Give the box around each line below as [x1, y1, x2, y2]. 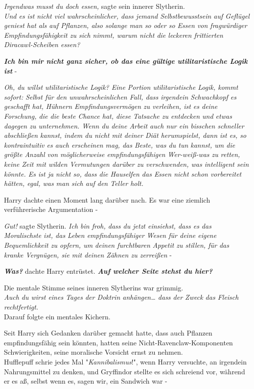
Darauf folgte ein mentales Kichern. [4, 311, 111, 321]
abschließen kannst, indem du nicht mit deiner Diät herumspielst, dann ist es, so [4, 130, 247, 140]
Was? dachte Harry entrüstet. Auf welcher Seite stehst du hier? [4, 266, 213, 276]
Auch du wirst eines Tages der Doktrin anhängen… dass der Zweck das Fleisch [4, 292, 239, 302]
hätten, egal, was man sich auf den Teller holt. [4, 178, 144, 188]
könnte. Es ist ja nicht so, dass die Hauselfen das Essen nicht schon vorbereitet [4, 168, 242, 179]
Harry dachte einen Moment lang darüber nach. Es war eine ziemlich [4, 194, 210, 205]
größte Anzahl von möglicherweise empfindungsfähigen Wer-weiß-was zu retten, [4, 149, 240, 159]
